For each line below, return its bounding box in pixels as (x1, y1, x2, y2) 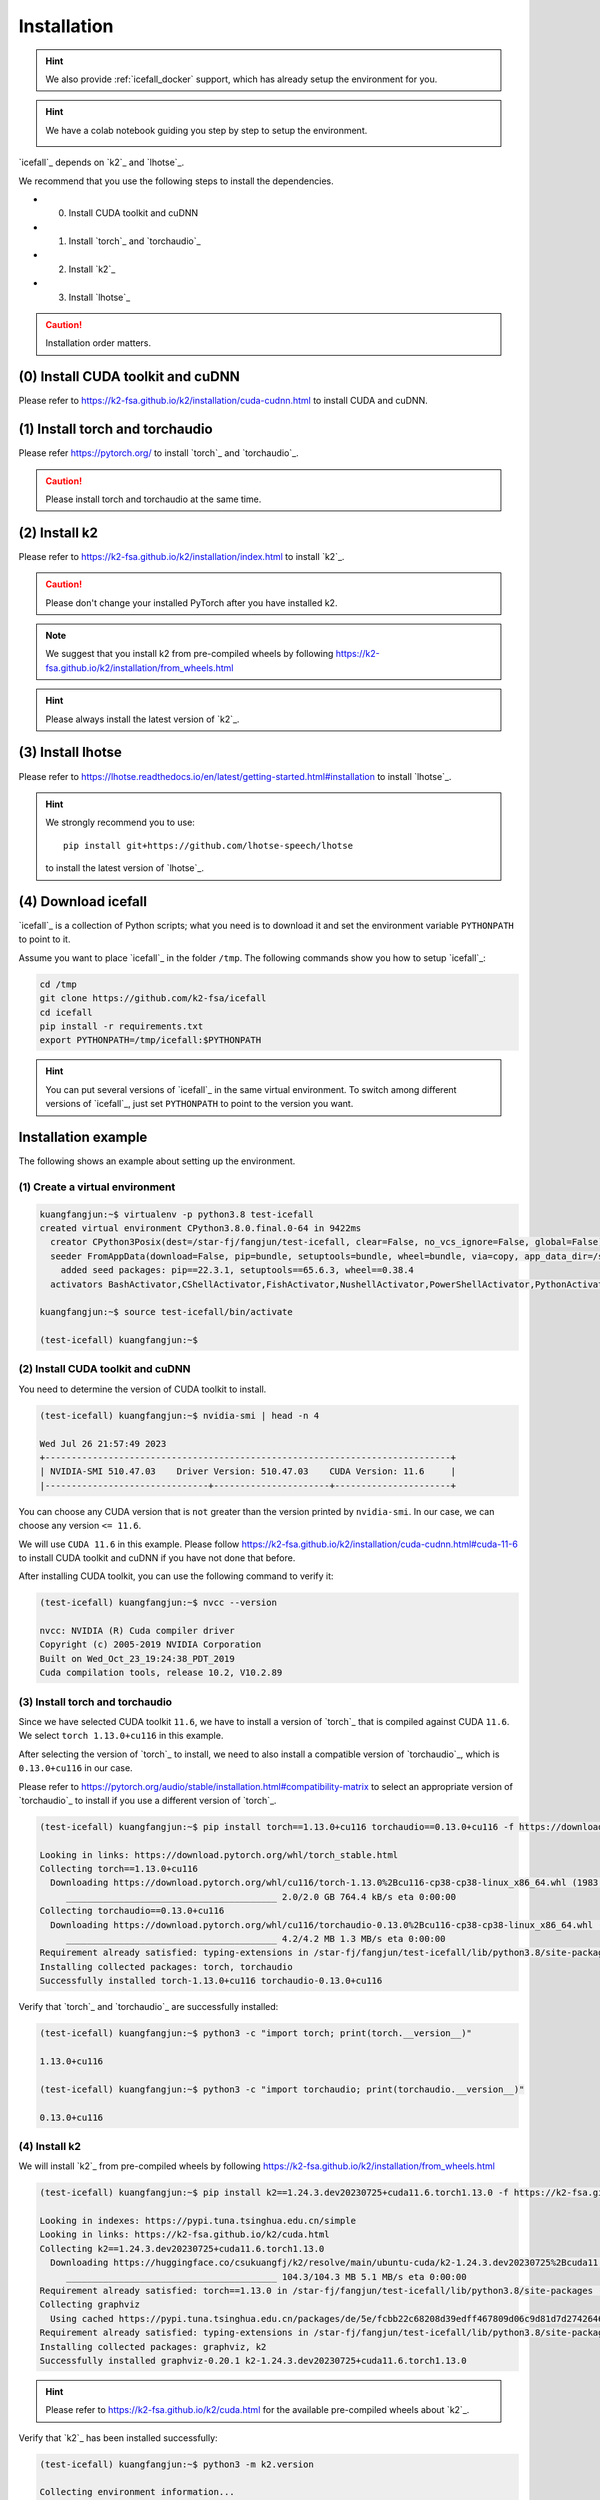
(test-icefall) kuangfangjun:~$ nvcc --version (39, 1597, 277, 1609)
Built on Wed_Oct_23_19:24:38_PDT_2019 (39, 1653, 235, 1664)
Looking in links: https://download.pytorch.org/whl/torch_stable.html (39, 1849, 399, 1860)
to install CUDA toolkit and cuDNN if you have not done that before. (18, 1551, 296, 1564)
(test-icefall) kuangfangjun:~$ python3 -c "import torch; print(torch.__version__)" (39, 2028, 472, 2039)
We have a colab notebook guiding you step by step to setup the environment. (45, 124, 368, 136)
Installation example (18, 1128, 148, 1145)
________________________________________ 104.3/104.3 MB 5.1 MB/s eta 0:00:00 (65, 2271, 467, 2282)
